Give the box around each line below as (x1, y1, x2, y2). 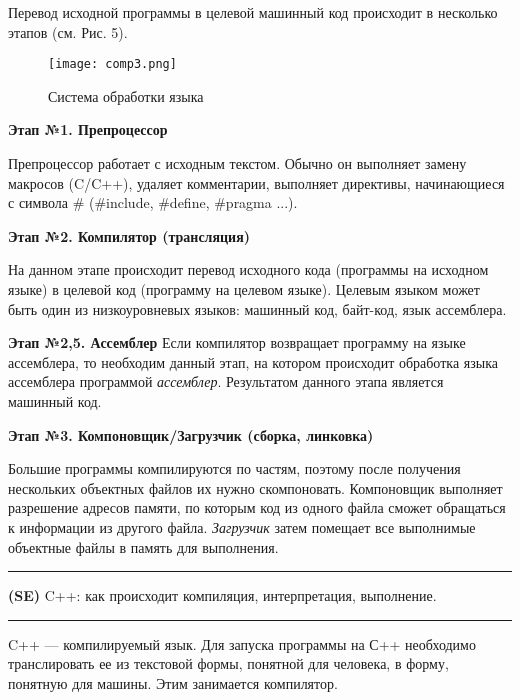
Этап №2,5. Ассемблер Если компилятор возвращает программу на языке (8, 332, 466, 353)
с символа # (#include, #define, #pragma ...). (8, 192, 298, 213)
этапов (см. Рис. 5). (8, 21, 128, 42)
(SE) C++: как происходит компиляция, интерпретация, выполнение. (8, 585, 437, 606)
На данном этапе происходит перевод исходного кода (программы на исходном (8, 259, 489, 280)
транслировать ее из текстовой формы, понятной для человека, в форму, (8, 653, 449, 674)
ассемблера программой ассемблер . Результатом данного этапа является (8, 371, 444, 392)
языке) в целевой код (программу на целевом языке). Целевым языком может (8, 279, 480, 299)
